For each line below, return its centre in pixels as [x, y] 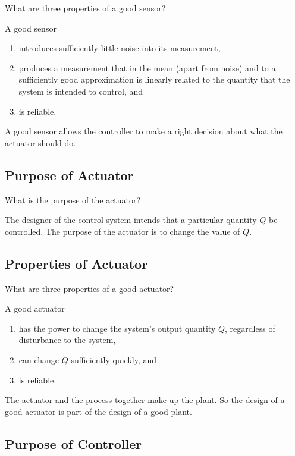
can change [39, 359]
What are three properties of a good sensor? [85, 8]
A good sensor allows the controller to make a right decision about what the [144, 131]
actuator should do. [40, 142]
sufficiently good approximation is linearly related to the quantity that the [154, 79]
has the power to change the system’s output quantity [117, 328]
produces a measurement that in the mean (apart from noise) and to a [147, 67]
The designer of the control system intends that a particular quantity [131, 220]
